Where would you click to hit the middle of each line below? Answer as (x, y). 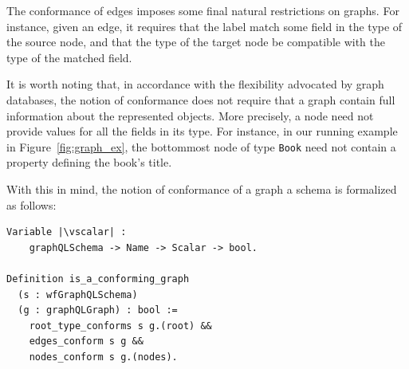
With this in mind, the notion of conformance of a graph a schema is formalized (202, 189)
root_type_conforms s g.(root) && (120, 326)
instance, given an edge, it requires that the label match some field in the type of (204, 26)
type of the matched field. (69, 57)
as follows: (31, 204)
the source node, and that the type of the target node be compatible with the (196, 42)
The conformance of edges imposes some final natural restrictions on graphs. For (203, 10)
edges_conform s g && (86, 342)
